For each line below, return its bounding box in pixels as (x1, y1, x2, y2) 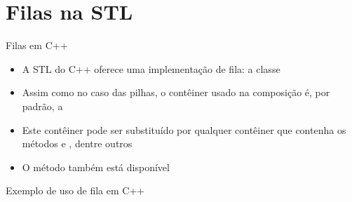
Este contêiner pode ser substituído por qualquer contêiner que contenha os (22, 122, 346, 137)
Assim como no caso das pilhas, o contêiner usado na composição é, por (22, 85, 330, 100)
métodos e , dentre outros (22, 136, 133, 151)
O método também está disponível (22, 159, 170, 174)
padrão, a (22, 98, 63, 113)
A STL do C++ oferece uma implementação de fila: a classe (22, 61, 280, 76)
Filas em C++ (6, 38, 68, 53)
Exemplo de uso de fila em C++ (6, 183, 145, 198)
